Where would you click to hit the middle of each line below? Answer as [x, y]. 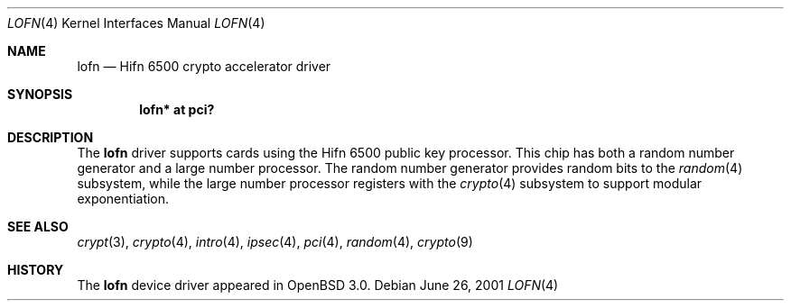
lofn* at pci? [177, 109]
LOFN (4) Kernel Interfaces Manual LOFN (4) [136, 23]
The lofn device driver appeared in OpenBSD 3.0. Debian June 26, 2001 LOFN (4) [318, 285]
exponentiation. [123, 199]
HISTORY [36, 270]
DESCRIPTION [51, 137]
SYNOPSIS [40, 94]
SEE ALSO [38, 226]
